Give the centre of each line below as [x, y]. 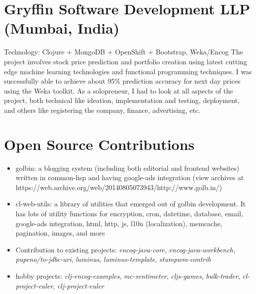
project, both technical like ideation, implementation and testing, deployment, [122, 100]
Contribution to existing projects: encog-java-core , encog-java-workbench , [125, 249]
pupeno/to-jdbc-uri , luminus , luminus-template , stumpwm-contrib [113, 259]
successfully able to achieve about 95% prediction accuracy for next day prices [122, 81]
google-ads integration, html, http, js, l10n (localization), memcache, [119, 223]
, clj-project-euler [78, 285]
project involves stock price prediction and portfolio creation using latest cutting [126, 61]
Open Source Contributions [99, 144]
